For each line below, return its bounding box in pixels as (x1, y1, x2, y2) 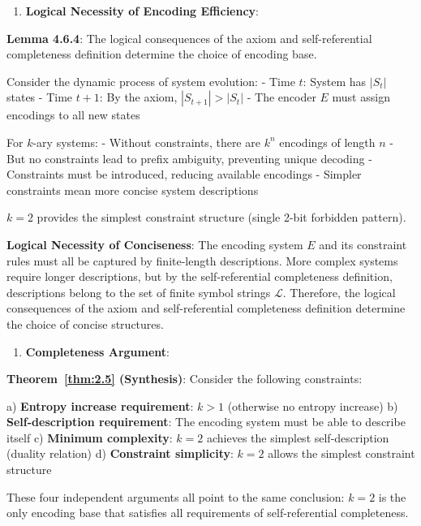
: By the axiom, (99, 88, 178, 106)
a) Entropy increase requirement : (6, 397, 194, 414)
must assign (332, 88, 390, 106)
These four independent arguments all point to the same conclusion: (6, 488, 345, 505)
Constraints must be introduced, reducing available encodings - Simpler (6, 166, 362, 183)
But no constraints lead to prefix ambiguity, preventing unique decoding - (6, 149, 372, 166)
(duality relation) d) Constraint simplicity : (6, 445, 234, 462)
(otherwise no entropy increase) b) (227, 397, 398, 414)
